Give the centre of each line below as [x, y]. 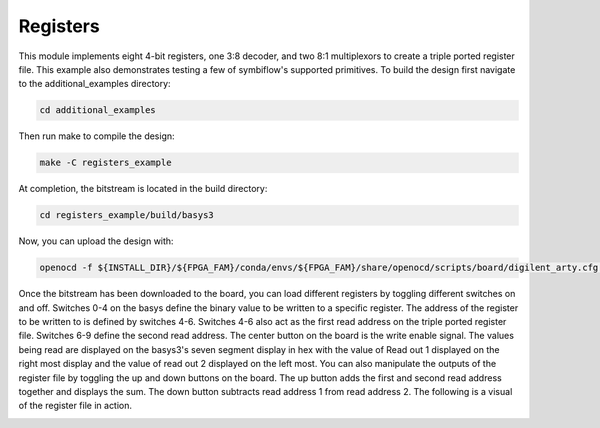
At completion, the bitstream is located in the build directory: [143, 189]
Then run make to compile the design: [96, 136]
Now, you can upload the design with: [96, 241]
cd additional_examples [98, 110]
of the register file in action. [75, 406]
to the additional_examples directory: [94, 84]
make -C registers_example [105, 163]
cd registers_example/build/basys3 [126, 215]
